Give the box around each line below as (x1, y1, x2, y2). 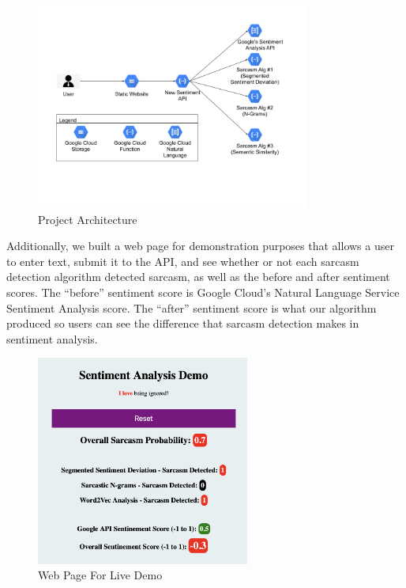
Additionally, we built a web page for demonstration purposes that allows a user (6, 237, 394, 254)
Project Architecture (38, 211, 137, 227)
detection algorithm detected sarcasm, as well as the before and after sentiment (6, 268, 390, 285)
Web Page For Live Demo (38, 567, 163, 583)
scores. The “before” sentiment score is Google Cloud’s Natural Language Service (6, 284, 400, 301)
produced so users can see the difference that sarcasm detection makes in (6, 315, 359, 332)
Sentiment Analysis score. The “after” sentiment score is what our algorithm (6, 299, 377, 316)
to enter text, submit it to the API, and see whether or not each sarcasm (6, 252, 359, 269)
